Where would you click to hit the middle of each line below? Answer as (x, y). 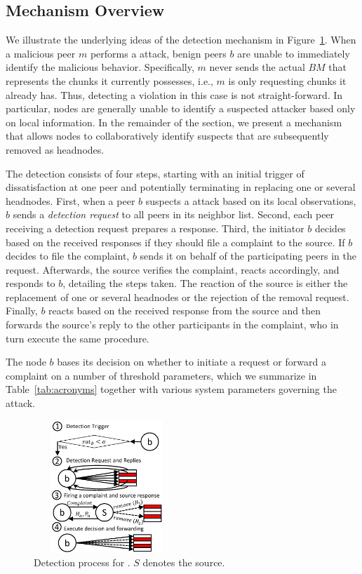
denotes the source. (184, 562)
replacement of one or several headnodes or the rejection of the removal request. (177, 296)
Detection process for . (82, 562)
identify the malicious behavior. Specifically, (100, 67)
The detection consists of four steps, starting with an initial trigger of (155, 173)
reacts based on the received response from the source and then (185, 311)
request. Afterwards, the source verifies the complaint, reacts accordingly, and (173, 269)
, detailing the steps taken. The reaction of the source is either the (205, 283)
